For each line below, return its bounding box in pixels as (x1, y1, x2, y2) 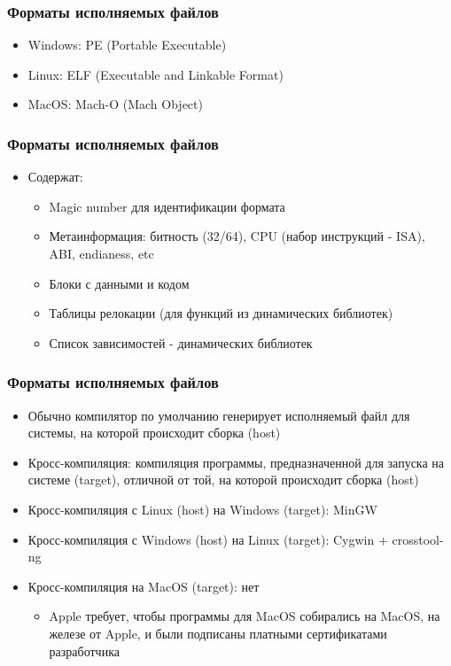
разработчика (49, 641, 120, 660)
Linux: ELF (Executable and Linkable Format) (27, 65, 284, 83)
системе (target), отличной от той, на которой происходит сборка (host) (27, 470, 419, 489)
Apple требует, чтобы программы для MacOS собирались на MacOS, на (49, 607, 440, 625)
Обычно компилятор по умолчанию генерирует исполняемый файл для (27, 406, 410, 424)
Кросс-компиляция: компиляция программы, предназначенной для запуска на (27, 453, 445, 471)
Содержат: (27, 167, 83, 186)
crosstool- (392, 530, 444, 548)
